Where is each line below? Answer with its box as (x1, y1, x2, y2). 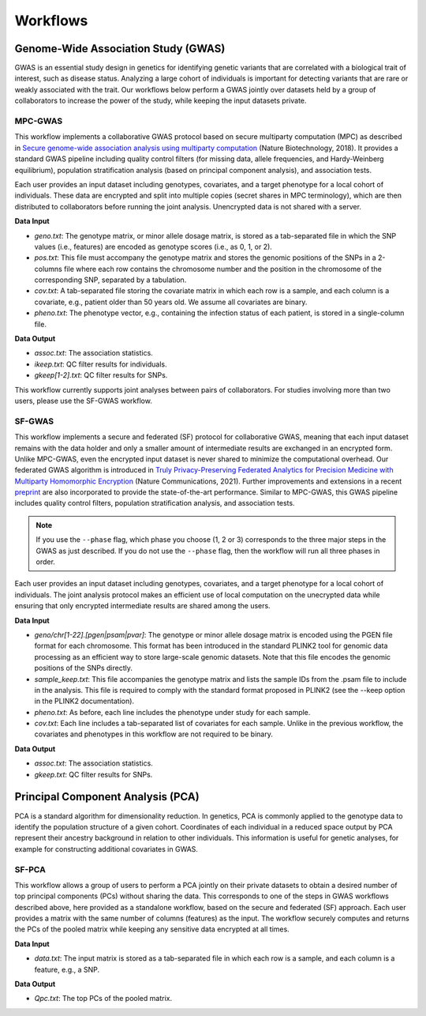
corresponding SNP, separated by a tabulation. (34, 275, 187, 284)
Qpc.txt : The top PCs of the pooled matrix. (34, 994, 173, 1003)
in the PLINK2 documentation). (34, 696, 134, 706)
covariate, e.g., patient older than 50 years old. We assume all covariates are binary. (34, 297, 308, 307)
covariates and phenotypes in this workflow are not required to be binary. (34, 729, 274, 739)
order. (35, 557, 55, 566)
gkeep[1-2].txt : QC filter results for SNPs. (34, 371, 168, 380)
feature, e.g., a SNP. (34, 965, 100, 974)
